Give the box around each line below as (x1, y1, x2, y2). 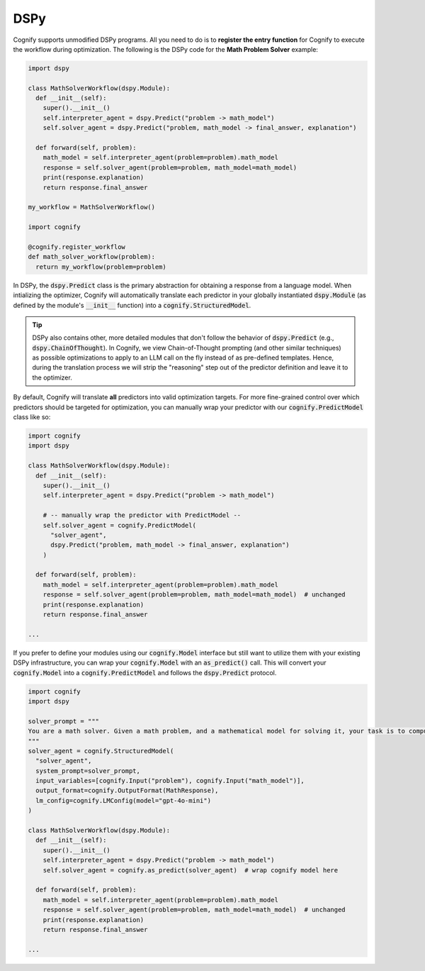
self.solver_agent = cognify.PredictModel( (42, 521, 196, 529)
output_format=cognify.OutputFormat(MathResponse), (35, 787, 219, 794)
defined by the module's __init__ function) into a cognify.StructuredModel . (13, 301, 251, 309)
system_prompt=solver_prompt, (35, 767, 141, 775)
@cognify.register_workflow (28, 243, 125, 251)
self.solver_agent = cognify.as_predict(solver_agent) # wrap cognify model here (42, 866, 339, 874)
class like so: (13, 413, 51, 421)
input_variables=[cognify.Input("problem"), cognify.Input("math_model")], (35, 777, 305, 785)
